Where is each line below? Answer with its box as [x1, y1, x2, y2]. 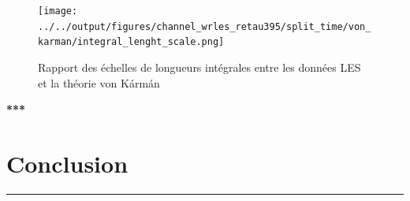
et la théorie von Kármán [38, 74, 160, 91]
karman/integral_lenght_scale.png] [38, 36, 225, 48]
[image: [38, 6, 78, 17]
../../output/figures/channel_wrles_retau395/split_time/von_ [38, 20, 371, 32]
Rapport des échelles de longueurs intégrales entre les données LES [38, 58, 361, 75]
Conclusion [6, 147, 129, 179]
